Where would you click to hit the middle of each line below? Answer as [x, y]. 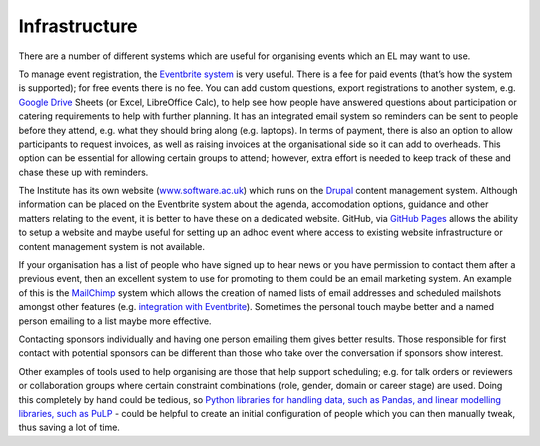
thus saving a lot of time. [69, 427]
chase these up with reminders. [83, 172]
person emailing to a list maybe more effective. [115, 321]
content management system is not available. [111, 246]
